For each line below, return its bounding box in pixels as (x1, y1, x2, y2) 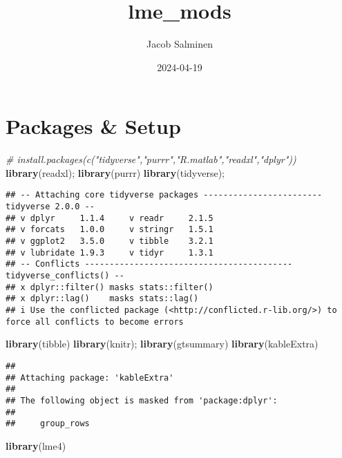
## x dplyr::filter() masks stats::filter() (6, 282, 213, 292)
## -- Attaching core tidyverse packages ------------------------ (6, 190, 323, 200)
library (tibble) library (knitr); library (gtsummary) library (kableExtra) (6, 336, 319, 351)
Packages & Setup (6, 112, 181, 140)
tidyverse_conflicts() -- (6, 271, 124, 281)
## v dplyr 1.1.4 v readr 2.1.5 (6, 213, 213, 223)
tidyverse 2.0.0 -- (6, 202, 95, 212)
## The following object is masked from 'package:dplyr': (6, 395, 278, 405)
